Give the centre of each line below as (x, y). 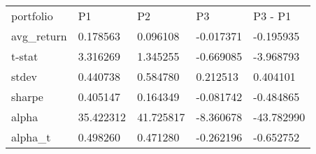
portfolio (32, 16)
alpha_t (31, 137)
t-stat (25, 56)
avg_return (39, 36)
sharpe (27, 97)
